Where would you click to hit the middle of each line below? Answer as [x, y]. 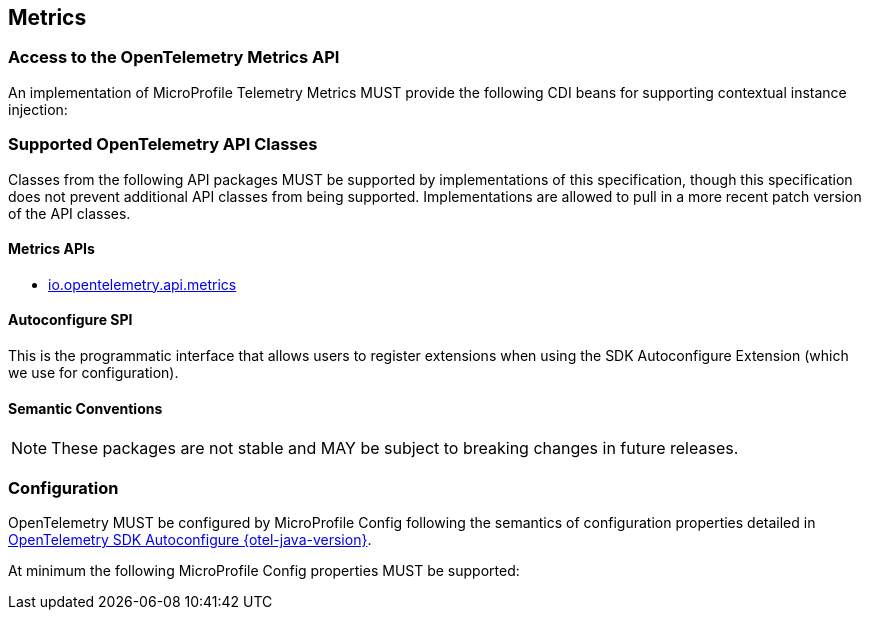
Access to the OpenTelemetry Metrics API [174, 57]
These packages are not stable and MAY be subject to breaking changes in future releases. [395, 448]
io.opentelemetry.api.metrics [142, 284]
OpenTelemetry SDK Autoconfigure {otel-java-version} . [190, 539]
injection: [38, 109]
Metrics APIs [51, 249]
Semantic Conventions [85, 408]
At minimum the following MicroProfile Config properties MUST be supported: [264, 570]
